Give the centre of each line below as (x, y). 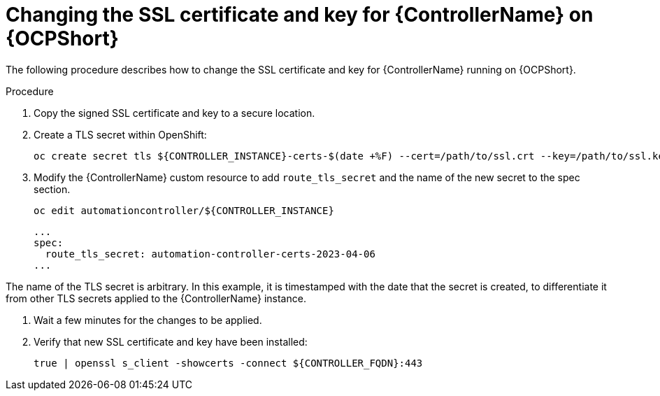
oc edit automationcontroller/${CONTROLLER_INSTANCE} (184, 210)
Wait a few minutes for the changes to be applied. (148, 320)
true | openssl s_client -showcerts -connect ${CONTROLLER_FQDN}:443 (228, 363)
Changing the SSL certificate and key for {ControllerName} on (300, 15)
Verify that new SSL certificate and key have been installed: (171, 341)
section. (52, 189)
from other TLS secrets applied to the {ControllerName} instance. (156, 298)
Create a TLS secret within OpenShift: (120, 134)
